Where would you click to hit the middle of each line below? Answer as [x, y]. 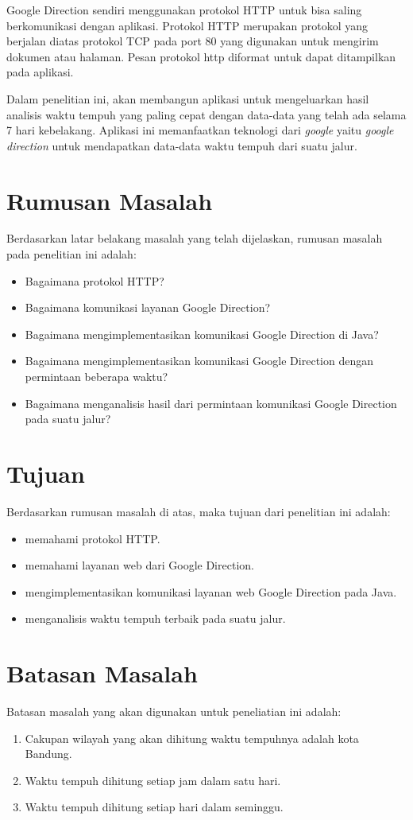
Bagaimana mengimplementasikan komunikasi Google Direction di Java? [202, 334]
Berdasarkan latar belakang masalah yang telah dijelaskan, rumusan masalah [195, 238]
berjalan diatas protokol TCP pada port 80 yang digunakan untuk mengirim [193, 41]
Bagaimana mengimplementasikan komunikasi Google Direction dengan [199, 361]
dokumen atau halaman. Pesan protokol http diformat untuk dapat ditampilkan [201, 56]
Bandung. [48, 754]
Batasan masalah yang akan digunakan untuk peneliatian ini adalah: [174, 711]
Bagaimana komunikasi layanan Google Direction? [148, 307]
